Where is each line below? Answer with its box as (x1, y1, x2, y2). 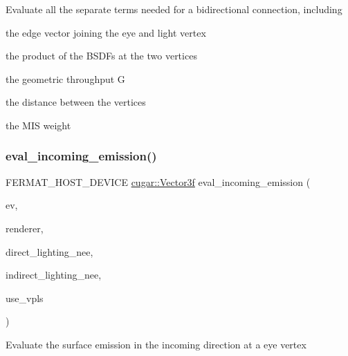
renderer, (6, 221, 44, 235)
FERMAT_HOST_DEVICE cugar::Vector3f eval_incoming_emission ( (6, 174, 311, 189)
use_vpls (6, 290, 44, 305)
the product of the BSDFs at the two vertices (6, 48, 197, 63)
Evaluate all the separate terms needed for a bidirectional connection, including (6, 2, 342, 16)
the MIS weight (6, 118, 71, 132)
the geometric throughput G (6, 71, 125, 86)
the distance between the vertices (6, 95, 146, 109)
